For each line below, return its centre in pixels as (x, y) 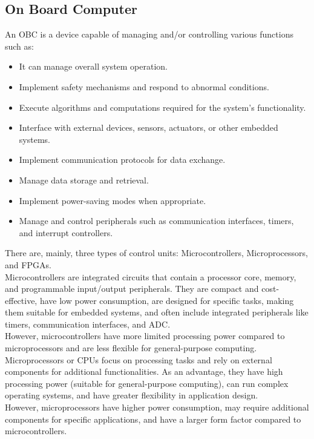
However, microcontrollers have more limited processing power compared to (145, 336)
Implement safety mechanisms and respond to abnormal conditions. (144, 86)
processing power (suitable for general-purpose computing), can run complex (147, 383)
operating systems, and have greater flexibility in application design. (132, 395)
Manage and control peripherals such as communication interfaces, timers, (156, 221)
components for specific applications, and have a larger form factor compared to (153, 419)
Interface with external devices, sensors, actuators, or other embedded (149, 127)
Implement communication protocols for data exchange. (122, 160)
